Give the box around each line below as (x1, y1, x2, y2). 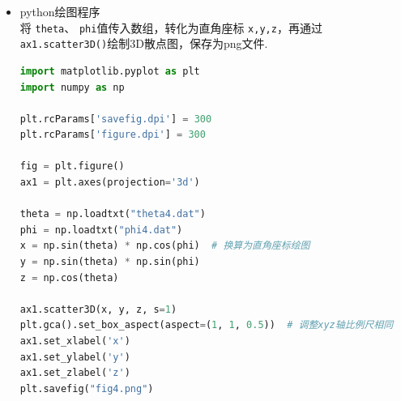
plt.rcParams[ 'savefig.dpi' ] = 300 (19, 113, 212, 125)
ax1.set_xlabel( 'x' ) (19, 335, 130, 347)
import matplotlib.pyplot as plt (19, 65, 200, 77)
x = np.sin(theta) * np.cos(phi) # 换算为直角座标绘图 (19, 240, 310, 252)
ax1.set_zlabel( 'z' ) (19, 367, 130, 379)
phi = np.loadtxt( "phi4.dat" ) (19, 224, 183, 236)
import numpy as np (19, 81, 125, 93)
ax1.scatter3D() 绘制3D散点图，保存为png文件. (19, 35, 268, 52)
